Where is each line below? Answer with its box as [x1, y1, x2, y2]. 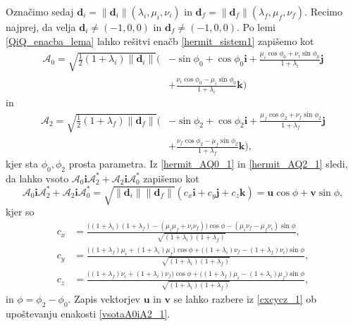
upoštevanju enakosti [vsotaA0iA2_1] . [6, 306, 171, 320]
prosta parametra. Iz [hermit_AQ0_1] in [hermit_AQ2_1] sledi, [68, 156, 348, 171]
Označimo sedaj [6, 4, 74, 18]
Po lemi [242, 20, 276, 34]
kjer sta [6, 156, 39, 171]
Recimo [310, 4, 342, 18]
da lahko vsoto [6, 170, 69, 185]
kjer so [6, 204, 35, 219]
